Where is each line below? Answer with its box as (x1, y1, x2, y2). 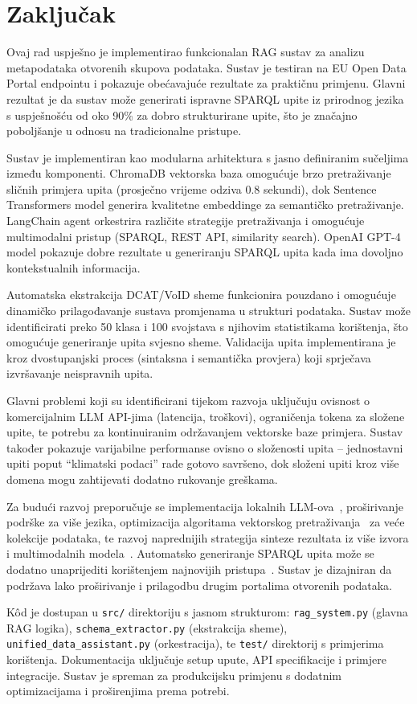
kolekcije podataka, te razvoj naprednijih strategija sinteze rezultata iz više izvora (6, 529, 409, 546)
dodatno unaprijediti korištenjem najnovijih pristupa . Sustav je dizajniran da (6, 560, 392, 577)
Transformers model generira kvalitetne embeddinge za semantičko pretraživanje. (6, 196, 404, 213)
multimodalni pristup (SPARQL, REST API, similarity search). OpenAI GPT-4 (6, 227, 401, 244)
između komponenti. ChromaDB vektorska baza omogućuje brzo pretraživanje (6, 165, 391, 182)
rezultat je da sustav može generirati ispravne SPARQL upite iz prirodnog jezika (6, 90, 404, 107)
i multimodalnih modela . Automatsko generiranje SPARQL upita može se (6, 545, 374, 562)
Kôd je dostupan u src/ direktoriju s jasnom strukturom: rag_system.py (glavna (6, 604, 408, 620)
